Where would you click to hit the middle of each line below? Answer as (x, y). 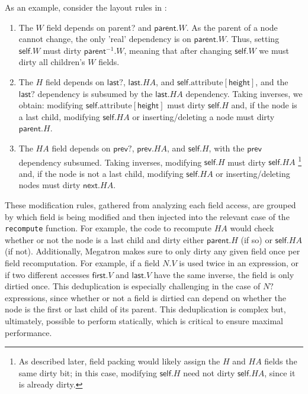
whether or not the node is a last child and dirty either (105, 239)
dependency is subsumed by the (95, 93)
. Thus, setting (253, 39)
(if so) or (256, 239)
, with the (227, 148)
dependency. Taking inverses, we (244, 93)
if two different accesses (47, 274)
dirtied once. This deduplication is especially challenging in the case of (133, 286)
